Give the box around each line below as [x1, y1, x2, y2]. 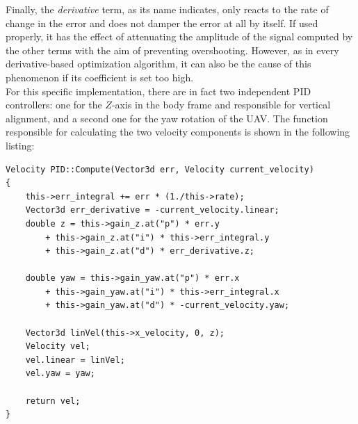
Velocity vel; [25, 341, 90, 352]
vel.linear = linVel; [25, 354, 125, 365]
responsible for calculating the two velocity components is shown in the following [6, 124, 350, 139]
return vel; [25, 396, 81, 406]
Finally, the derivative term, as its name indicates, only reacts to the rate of [6, 2, 329, 16]
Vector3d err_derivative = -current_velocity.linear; [25, 205, 279, 215]
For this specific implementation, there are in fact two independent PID [6, 83, 311, 98]
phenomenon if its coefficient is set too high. [6, 70, 194, 84]
